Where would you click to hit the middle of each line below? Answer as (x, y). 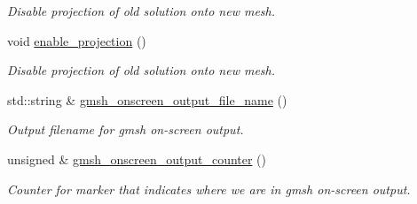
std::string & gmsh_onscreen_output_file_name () (147, 99)
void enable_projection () (77, 40)
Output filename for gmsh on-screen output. (126, 129)
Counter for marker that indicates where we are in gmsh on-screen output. (209, 189)
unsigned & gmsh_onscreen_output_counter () (137, 159)
